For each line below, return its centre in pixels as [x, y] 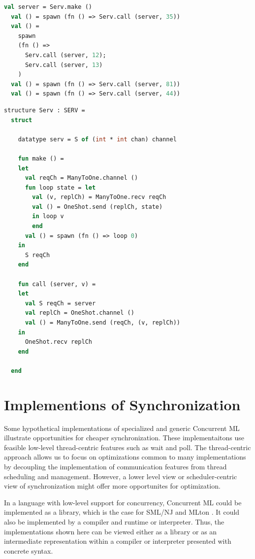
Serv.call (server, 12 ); [65, 55]
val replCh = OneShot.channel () [80, 313]
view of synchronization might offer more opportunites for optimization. [112, 486]
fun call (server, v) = [57, 284]
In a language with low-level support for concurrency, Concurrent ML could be [123, 502]
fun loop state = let [60, 187]
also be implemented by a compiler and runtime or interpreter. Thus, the [114, 522]
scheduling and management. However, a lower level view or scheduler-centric [121, 476]
